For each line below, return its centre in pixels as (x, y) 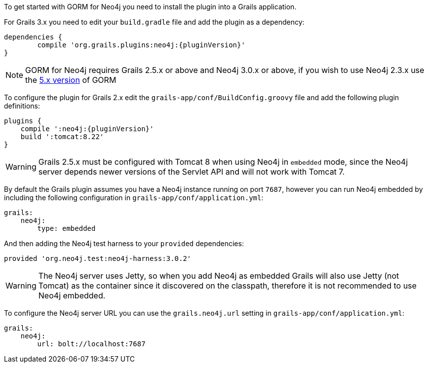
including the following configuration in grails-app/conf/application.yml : (134, 198)
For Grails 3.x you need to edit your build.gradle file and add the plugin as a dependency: (154, 22)
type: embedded (66, 228)
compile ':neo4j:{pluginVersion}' (87, 129)
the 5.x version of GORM (71, 80)
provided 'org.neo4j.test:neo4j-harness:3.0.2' (98, 258)
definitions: (22, 106)
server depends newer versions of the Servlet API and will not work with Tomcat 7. (192, 172)
